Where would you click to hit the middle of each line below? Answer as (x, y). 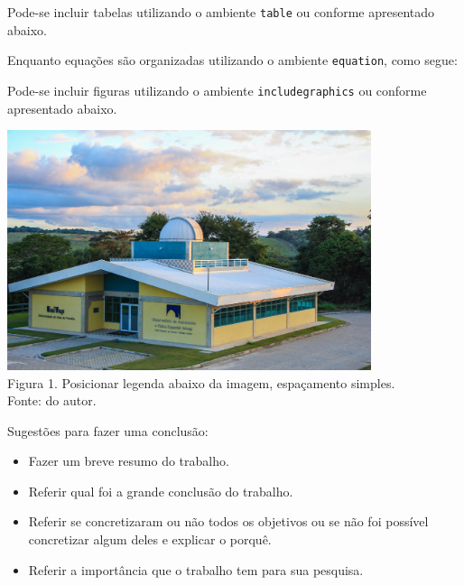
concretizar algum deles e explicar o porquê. (150, 539)
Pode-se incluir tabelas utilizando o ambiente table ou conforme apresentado (221, 12)
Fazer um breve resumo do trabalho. (129, 461)
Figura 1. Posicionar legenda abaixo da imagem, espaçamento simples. (201, 382)
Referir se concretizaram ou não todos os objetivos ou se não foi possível (228, 521)
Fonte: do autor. (52, 400)
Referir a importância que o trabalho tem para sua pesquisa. (196, 569)
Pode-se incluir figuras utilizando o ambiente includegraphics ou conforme (217, 90)
